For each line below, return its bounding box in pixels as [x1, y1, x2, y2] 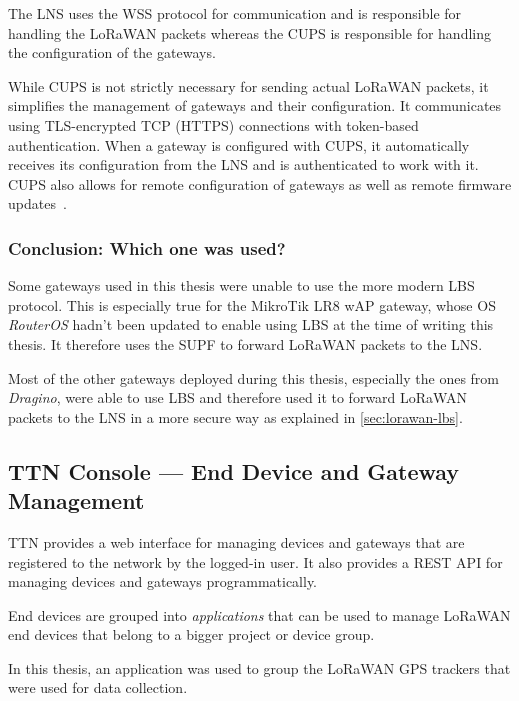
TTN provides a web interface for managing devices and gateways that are [8, 531, 465, 552]
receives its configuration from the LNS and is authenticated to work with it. [8, 154, 479, 175]
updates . [8, 193, 67, 214]
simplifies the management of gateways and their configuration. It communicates [8, 95, 502, 116]
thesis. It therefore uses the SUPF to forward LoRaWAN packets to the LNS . [8, 333, 483, 354]
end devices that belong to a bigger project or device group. [8, 624, 375, 645]
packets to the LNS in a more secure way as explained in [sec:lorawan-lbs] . [8, 406, 463, 427]
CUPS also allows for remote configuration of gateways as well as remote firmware [8, 173, 512, 194]
